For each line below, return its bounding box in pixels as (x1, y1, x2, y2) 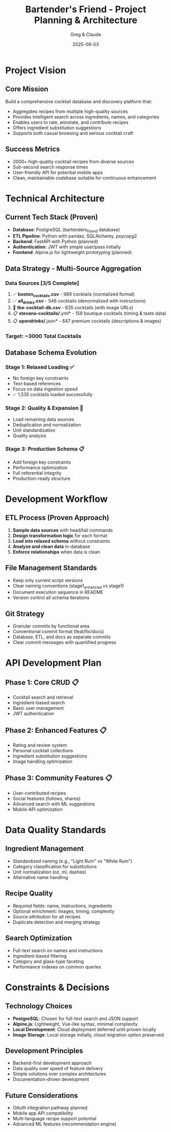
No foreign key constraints (12, 375, 69, 381)
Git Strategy (5, 609, 44, 618)
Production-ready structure (12, 475, 70, 481)
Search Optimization (5, 934, 72, 942)
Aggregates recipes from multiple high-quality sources (12, 108, 128, 114)
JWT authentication (12, 710, 55, 717)
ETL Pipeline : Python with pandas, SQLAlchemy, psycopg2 (12, 233, 137, 239)
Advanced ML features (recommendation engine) (12, 1121, 116, 1127)
